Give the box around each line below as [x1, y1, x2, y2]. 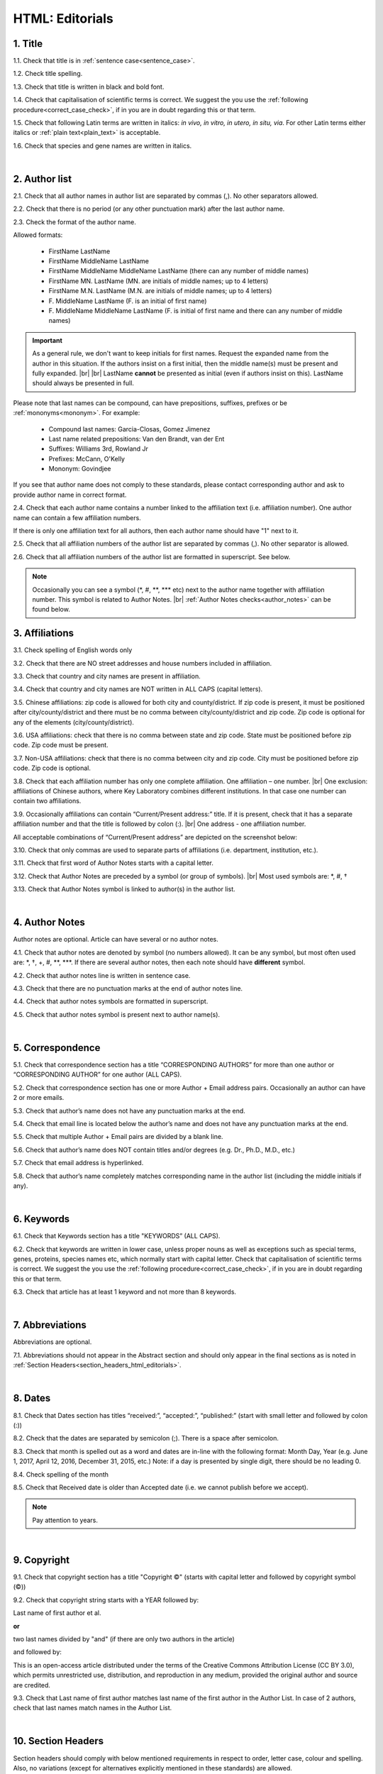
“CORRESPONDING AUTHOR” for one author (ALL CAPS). [13, 1070, 182, 1079]
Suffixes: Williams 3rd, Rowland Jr [48, 444, 149, 453]
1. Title [13, 38, 43, 50]
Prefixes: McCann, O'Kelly [48, 454, 126, 463]
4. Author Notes [13, 916, 85, 929]
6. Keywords [13, 1213, 70, 1225]
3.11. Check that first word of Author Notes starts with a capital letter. [13, 859, 214, 867]
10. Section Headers [13, 1735, 104, 1747]
